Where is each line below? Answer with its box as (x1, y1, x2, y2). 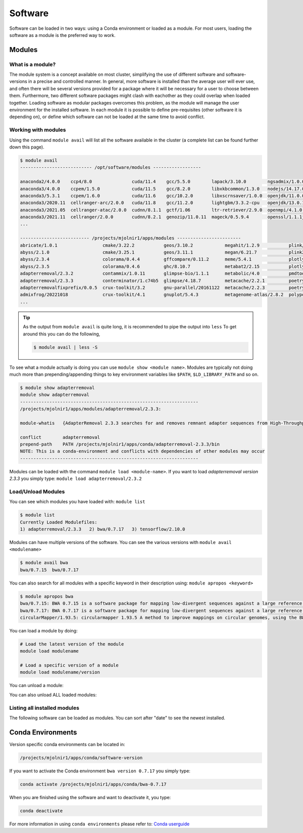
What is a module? (9, 61, 56, 68)
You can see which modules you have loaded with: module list (9, 499, 145, 505)
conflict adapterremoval (20, 434, 100, 440)
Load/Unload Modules (9, 488, 65, 495)
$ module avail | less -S (33, 344, 98, 350)
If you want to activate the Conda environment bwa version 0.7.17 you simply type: (9, 768, 190, 774)
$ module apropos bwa (20, 594, 74, 599)
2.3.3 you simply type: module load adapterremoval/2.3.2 (9, 475, 142, 482)
